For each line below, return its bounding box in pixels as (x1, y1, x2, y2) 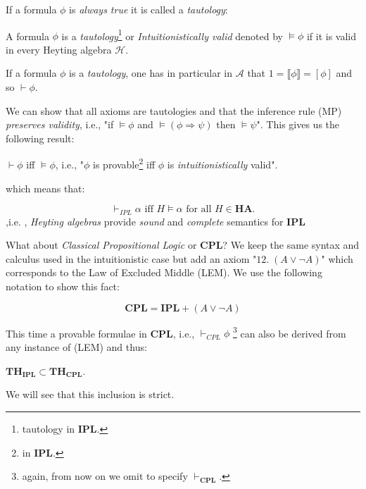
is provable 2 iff (93, 155, 156, 172)
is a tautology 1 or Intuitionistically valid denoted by (61, 26, 283, 43)
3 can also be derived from (232, 323, 346, 340)
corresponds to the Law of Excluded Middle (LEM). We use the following (6, 265, 322, 280)
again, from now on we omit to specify (22, 469, 188, 483)
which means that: (6, 180, 85, 195)
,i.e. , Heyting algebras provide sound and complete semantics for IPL (6, 213, 305, 228)
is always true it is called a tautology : (69, 2, 228, 16)
